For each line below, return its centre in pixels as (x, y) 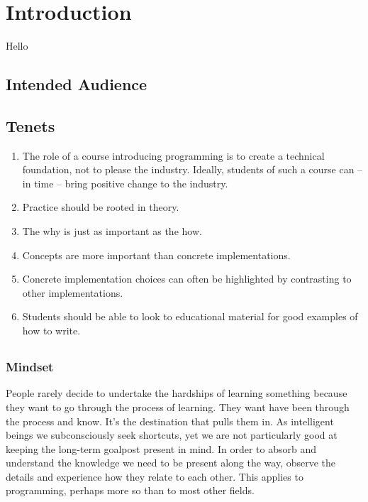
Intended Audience (77, 84)
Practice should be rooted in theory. (101, 207)
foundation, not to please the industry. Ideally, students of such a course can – (193, 169)
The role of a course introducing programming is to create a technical (173, 155)
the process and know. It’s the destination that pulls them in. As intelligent (170, 421)
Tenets (30, 125)
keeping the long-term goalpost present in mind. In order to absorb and (161, 448)
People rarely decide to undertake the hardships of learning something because (177, 393)
